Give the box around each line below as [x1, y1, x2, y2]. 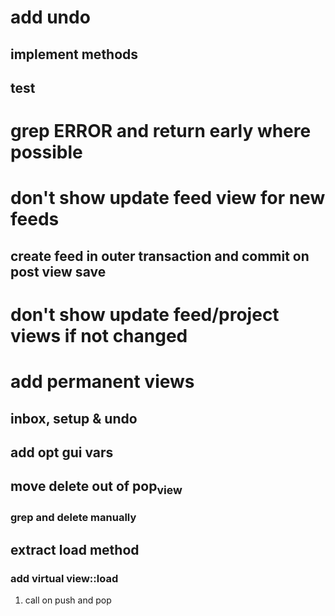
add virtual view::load [10, 571, 119, 585]
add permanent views [10, 371, 195, 393]
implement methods [10, 46, 139, 63]
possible [10, 141, 83, 164]
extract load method [10, 541, 140, 558]
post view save [10, 263, 107, 280]
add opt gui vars [10, 444, 114, 461]
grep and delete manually [10, 511, 137, 525]
